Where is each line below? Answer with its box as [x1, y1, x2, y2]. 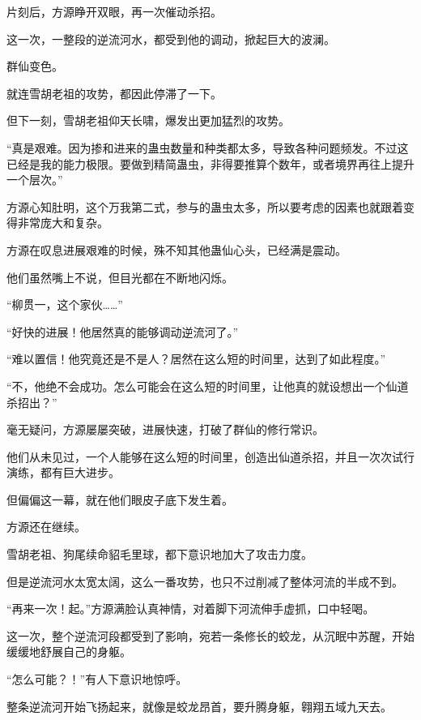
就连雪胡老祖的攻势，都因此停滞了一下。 [6, 84, 222, 101]
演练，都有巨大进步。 [6, 464, 120, 481]
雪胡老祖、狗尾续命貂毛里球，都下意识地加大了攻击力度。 [6, 546, 313, 563]
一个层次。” [6, 171, 63, 188]
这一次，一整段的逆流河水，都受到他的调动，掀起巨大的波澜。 [6, 30, 335, 47]
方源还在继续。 [6, 518, 86, 535]
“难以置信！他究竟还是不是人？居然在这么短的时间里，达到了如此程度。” [6, 350, 386, 367]
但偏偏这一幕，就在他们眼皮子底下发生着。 [6, 491, 233, 508]
